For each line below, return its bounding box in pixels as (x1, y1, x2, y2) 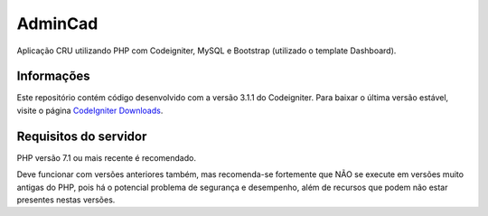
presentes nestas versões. (16, 194, 116, 205)
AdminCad (16, 14, 99, 33)
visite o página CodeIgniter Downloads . (16, 105, 164, 116)
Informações (16, 69, 90, 84)
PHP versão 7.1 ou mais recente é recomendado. (16, 152, 196, 163)
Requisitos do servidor (16, 128, 147, 144)
